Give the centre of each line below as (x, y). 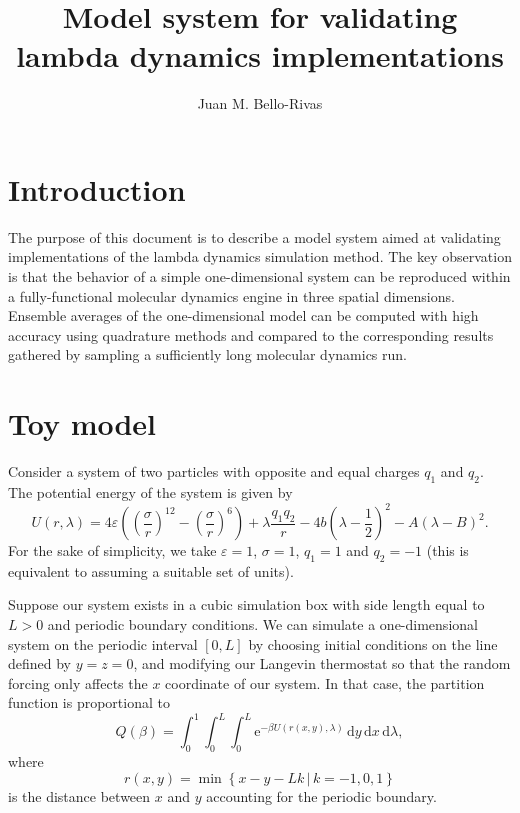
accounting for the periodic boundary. (321, 795)
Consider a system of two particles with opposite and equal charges (214, 471)
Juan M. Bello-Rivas (260, 103)
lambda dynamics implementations (260, 55)
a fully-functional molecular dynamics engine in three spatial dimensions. (231, 295)
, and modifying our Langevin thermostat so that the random (322, 663)
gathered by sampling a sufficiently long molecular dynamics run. (207, 354)
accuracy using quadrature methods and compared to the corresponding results (251, 334)
